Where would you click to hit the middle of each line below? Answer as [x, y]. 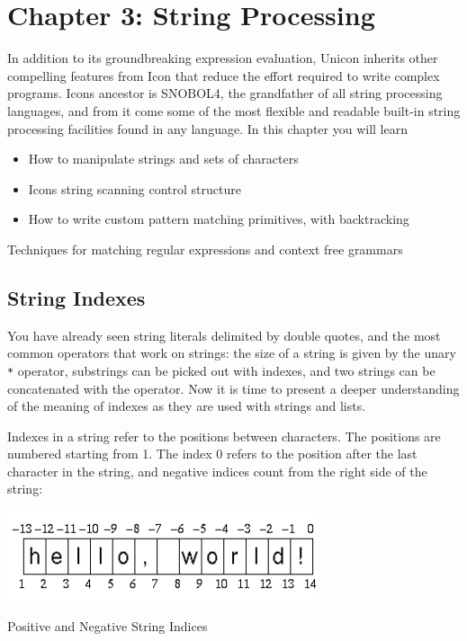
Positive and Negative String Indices [108, 625]
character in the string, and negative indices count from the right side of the [217, 471]
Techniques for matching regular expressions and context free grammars [205, 249]
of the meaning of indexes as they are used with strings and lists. [187, 406]
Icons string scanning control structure [135, 188]
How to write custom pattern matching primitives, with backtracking [219, 219]
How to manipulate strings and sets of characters [163, 159]
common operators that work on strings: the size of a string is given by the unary [232, 353]
